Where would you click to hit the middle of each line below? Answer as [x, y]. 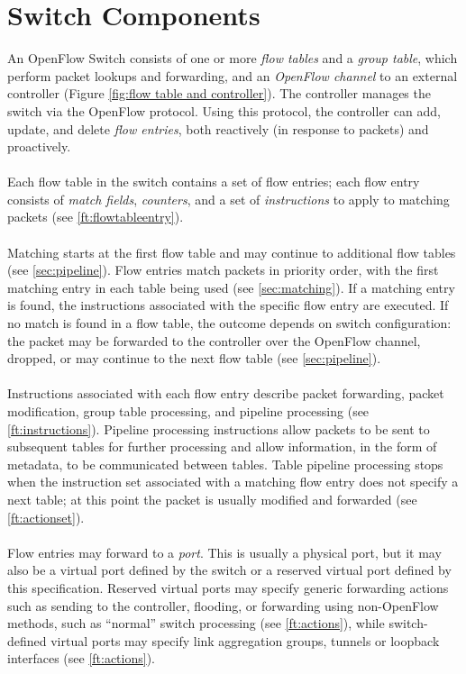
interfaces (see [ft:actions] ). [81, 658]
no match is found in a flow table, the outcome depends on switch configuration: [229, 323]
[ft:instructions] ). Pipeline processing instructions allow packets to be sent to [219, 428]
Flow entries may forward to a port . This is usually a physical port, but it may [224, 552]
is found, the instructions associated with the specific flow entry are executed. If [228, 305]
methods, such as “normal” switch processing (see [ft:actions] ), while [196, 623]
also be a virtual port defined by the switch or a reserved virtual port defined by [229, 570]
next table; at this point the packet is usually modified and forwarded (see [212, 499]
